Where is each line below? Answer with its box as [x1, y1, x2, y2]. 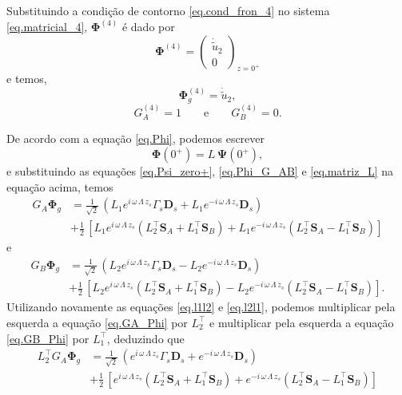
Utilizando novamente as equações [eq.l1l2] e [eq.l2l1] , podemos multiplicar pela [6, 298, 396, 315]
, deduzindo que [106, 330, 185, 346]
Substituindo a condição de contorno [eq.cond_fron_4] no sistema [6, 2, 330, 18]
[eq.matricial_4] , [6, 18, 88, 35]
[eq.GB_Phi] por [6, 330, 90, 346]
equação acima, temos [6, 178, 113, 195]
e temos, [6, 70, 47, 87]
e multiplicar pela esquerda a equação [209, 314, 394, 330]
